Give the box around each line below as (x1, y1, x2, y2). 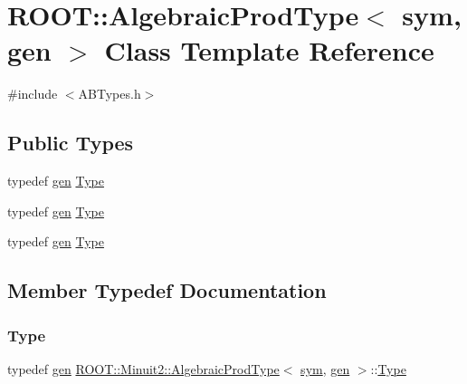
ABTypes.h (78, 84, 141, 103)
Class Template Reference (104, 32, 434, 69)
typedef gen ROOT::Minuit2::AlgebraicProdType (7, 359, 280, 378)
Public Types (7, 129, 134, 157)
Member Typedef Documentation (7, 276, 327, 304)
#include (7, 84, 58, 103)
